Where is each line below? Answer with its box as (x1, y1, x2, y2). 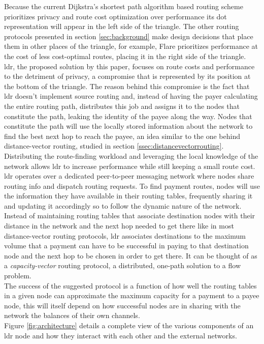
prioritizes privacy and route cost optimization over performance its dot (4, 11, 227, 21)
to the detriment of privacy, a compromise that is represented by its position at (4, 71, 251, 81)
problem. (4, 270, 31, 281)
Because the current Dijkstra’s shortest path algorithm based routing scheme (4, 1, 243, 11)
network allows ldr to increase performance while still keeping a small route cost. (4, 160, 255, 171)
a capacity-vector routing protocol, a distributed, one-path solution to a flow (4, 260, 241, 271)
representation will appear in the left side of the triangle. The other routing (4, 21, 239, 32)
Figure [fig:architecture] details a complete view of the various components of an (4, 320, 254, 330)
